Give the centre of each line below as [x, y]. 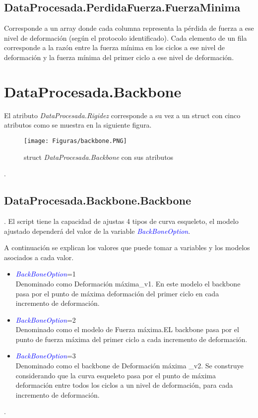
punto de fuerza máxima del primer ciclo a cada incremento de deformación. [131, 339]
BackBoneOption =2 [46, 319]
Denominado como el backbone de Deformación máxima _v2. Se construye [129, 366]
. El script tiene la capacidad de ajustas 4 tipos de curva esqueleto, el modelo [121, 221]
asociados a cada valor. [39, 257]
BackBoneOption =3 [46, 356]
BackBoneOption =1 [46, 274]
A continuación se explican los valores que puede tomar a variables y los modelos [127, 247]
